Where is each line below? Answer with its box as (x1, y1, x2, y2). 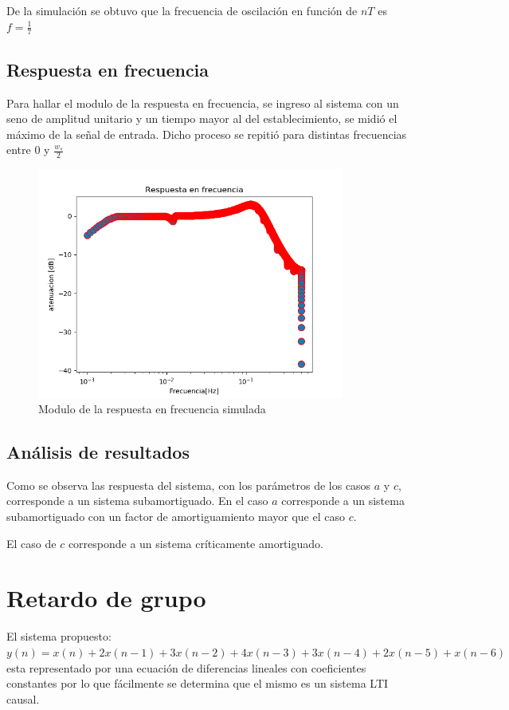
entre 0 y (6, 141, 50, 158)
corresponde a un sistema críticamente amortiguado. (68, 534, 323, 551)
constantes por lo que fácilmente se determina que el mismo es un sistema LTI (6, 675, 389, 692)
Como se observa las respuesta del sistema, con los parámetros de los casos (6, 476, 371, 493)
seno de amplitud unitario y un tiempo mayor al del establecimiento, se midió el (6, 110, 397, 127)
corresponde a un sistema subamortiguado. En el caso (6, 492, 268, 509)
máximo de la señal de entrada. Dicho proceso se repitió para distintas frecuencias (6, 125, 407, 142)
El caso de (6, 534, 57, 551)
